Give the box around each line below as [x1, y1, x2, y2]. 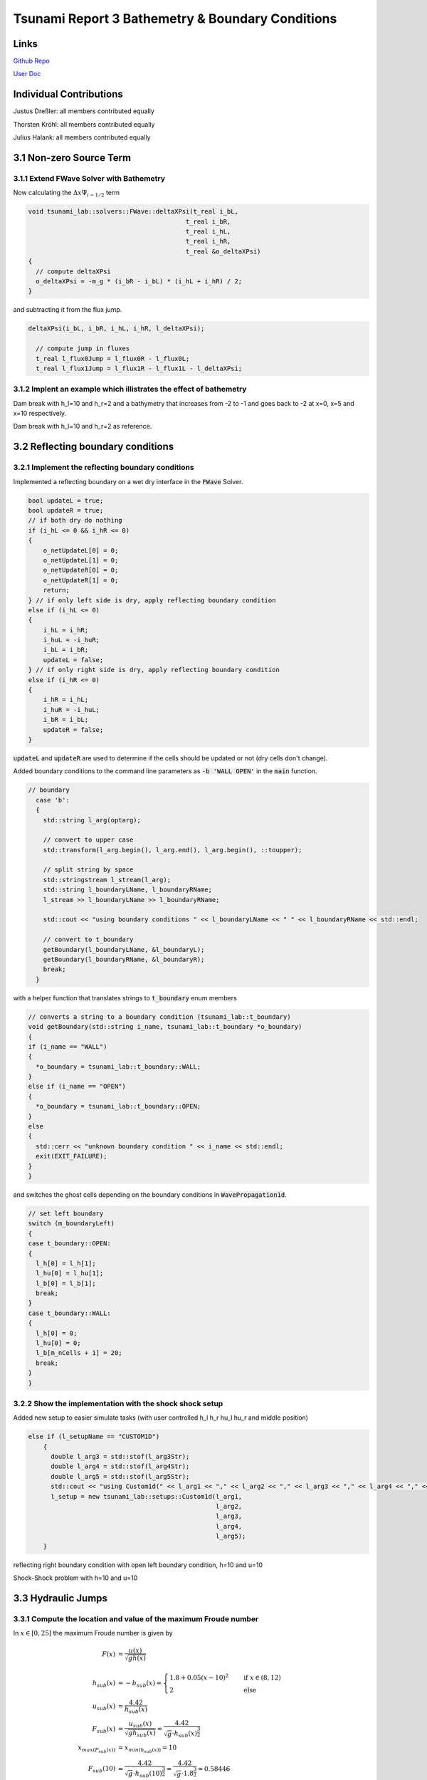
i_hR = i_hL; [43, 696, 89, 704]
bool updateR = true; [28, 506, 104, 514]
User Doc [13, 70, 41, 78]
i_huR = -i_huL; [43, 706, 100, 713]
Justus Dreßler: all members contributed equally [13, 107, 154, 115]
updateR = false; [43, 726, 104, 733]
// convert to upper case [43, 836, 134, 844]
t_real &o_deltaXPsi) [185, 247, 261, 256]
